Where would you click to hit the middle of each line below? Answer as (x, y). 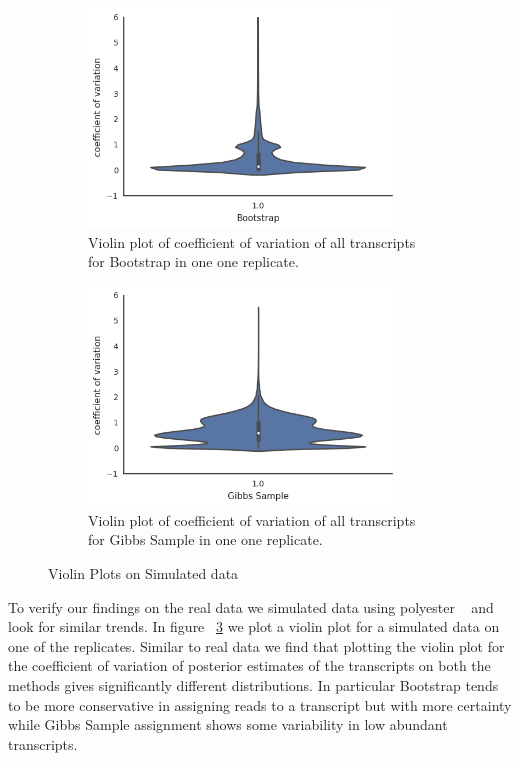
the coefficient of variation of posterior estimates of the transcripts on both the (249, 665)
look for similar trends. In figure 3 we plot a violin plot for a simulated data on (254, 626)
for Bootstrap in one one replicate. (193, 261)
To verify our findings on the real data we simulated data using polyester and (251, 606)
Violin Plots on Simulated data (143, 573)
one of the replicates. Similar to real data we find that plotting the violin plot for (256, 645)
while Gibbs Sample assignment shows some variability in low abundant (228, 724)
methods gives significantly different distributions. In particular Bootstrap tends (253, 684)
